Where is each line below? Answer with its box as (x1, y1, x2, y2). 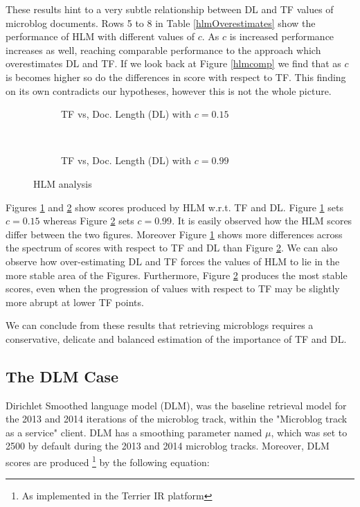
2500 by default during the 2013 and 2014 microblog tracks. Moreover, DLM (6, 438, 330, 453)
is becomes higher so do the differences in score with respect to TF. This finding (6, 69, 346, 84)
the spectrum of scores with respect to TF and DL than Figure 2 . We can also (6, 240, 338, 255)
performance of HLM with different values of (6, 29, 195, 44)
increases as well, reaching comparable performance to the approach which (6, 42, 321, 57)
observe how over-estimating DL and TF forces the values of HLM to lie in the (6, 254, 340, 268)
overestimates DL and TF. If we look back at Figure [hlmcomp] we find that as (6, 56, 341, 71)
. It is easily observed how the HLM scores (172, 213, 352, 228)
